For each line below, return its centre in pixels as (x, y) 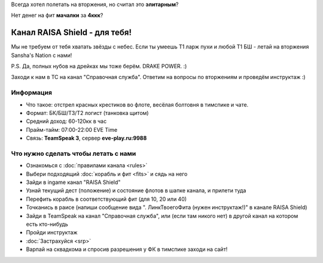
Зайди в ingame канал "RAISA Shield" (73, 182)
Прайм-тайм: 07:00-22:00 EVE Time (72, 129)
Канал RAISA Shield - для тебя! (71, 33)
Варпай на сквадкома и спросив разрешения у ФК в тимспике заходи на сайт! (127, 249)
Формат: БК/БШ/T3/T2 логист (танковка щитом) (87, 113)
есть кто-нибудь (47, 224)
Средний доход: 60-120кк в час (66, 121)
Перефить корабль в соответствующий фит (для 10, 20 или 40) (106, 199)
